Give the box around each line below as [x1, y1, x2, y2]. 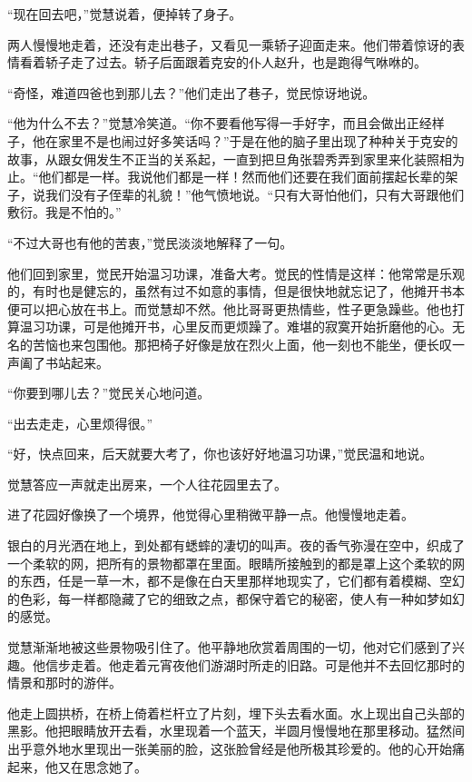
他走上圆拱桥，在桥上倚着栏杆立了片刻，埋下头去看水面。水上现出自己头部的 [7, 703, 465, 722]
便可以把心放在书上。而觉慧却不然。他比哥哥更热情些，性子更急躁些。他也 [7, 299, 452, 318]
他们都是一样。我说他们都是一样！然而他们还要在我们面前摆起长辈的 [38, 167, 446, 186]
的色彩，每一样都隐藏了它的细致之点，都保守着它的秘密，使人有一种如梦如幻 [7, 589, 465, 608]
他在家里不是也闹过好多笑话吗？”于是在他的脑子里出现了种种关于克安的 [32, 131, 458, 150]
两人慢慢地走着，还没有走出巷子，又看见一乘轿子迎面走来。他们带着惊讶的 [7, 35, 452, 54]
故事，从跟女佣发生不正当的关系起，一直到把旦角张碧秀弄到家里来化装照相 [7, 149, 452, 168]
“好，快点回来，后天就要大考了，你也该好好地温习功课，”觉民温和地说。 [7, 444, 433, 463]
